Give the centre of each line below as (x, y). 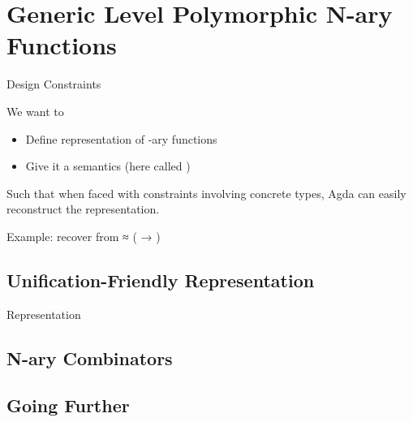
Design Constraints (54, 84)
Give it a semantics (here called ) (108, 166)
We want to (35, 111)
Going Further (68, 405)
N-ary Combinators (90, 357)
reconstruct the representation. (83, 209)
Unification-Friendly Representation (161, 280)
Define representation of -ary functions (121, 138)
